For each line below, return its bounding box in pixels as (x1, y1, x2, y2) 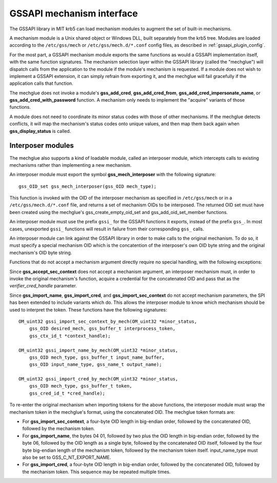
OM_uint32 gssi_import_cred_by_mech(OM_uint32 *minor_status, (18, 376, 179, 382)
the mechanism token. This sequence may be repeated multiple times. (22, 469, 171, 475)
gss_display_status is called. (9, 128, 71, 134)
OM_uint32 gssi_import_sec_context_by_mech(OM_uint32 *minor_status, (18, 318, 197, 324)
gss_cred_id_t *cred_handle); (29, 390, 105, 396)
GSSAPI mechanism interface (9, 8, 138, 19)
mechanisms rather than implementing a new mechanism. (9, 162, 132, 168)
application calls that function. (9, 80, 74, 87)
